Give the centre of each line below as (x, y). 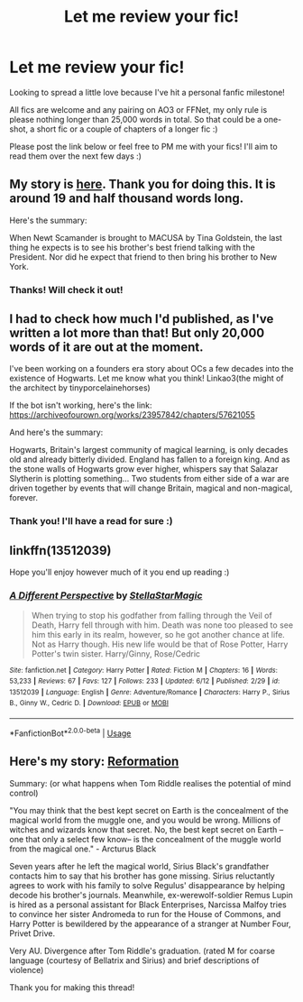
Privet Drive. (32, 933)
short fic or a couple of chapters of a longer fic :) (127, 129)
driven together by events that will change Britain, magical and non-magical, (151, 488)
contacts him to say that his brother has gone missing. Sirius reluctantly (142, 876)
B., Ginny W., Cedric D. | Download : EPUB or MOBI (89, 703)
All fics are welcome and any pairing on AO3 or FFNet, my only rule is (138, 109)
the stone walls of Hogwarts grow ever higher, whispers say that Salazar (144, 469)
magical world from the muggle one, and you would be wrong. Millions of (145, 820)
